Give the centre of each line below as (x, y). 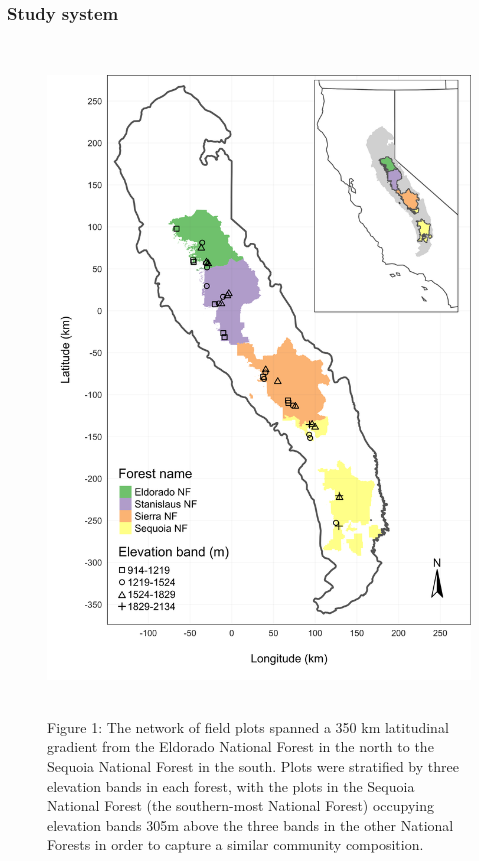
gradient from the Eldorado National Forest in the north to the (240, 746)
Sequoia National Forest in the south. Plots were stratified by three (253, 766)
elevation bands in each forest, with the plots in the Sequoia (231, 785)
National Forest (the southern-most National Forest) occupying (241, 805)
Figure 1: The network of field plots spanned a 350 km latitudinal (248, 726)
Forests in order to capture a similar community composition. (235, 844)
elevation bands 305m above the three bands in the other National (250, 824)
